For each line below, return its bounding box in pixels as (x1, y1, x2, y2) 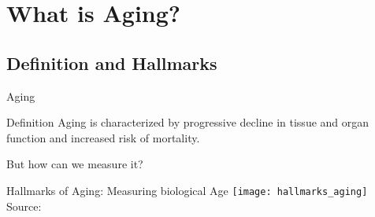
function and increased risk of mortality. (6, 129, 200, 145)
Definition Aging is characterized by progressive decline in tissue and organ (6, 114, 369, 131)
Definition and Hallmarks (6, 50, 217, 75)
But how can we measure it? (6, 156, 143, 172)
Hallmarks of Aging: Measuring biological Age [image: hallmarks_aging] (6, 182, 368, 198)
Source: (6, 197, 42, 214)
